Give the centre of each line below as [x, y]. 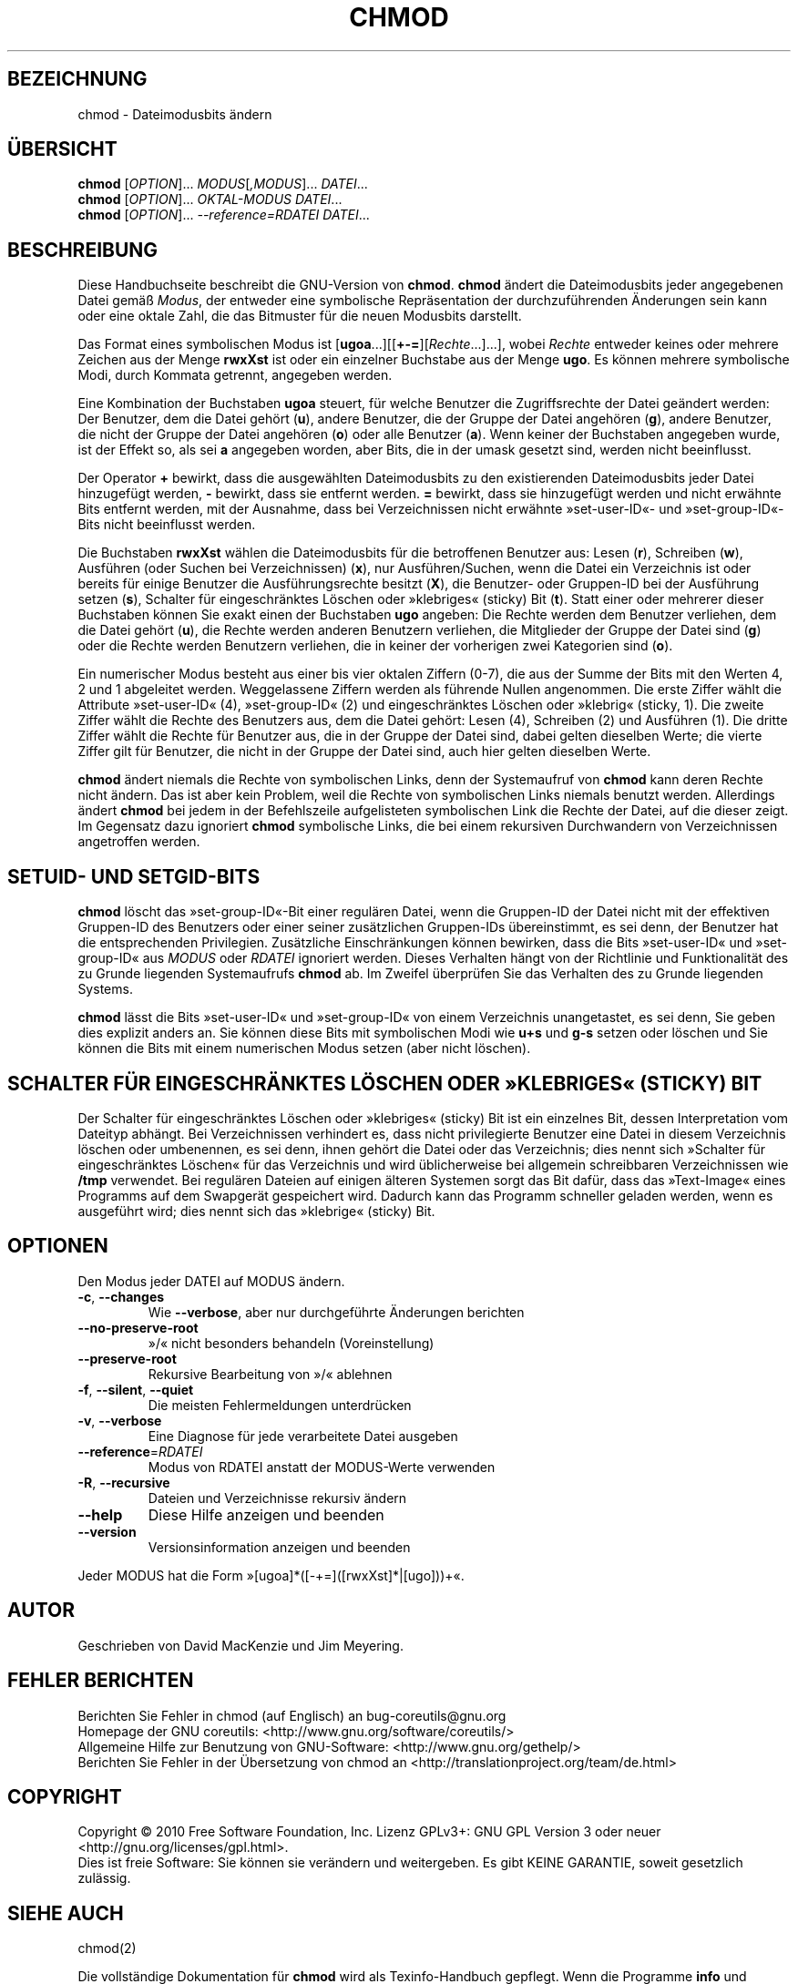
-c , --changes [121, 1296]
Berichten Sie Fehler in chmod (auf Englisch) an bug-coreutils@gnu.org [292, 1715]
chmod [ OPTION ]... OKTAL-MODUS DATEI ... [210, 199]
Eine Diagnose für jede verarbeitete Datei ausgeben [303, 1436]
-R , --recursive [124, 1482]
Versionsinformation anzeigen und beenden [279, 1547]
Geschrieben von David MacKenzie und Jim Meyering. [240, 1645]
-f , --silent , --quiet [136, 1389]
